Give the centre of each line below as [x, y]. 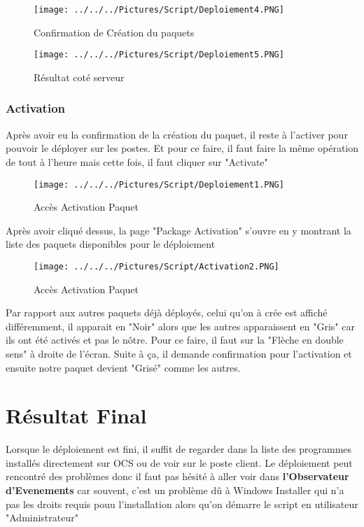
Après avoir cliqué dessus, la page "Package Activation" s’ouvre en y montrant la [178, 230]
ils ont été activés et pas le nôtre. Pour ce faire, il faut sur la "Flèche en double [175, 340]
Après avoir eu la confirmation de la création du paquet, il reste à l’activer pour [177, 134]
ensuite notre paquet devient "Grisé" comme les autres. [123, 367]
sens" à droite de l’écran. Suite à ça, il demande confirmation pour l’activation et [179, 353]
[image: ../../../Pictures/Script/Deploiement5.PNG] [159, 55]
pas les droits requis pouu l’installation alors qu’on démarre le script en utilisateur [182, 504]
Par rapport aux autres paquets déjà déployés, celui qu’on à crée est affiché [167, 312]
